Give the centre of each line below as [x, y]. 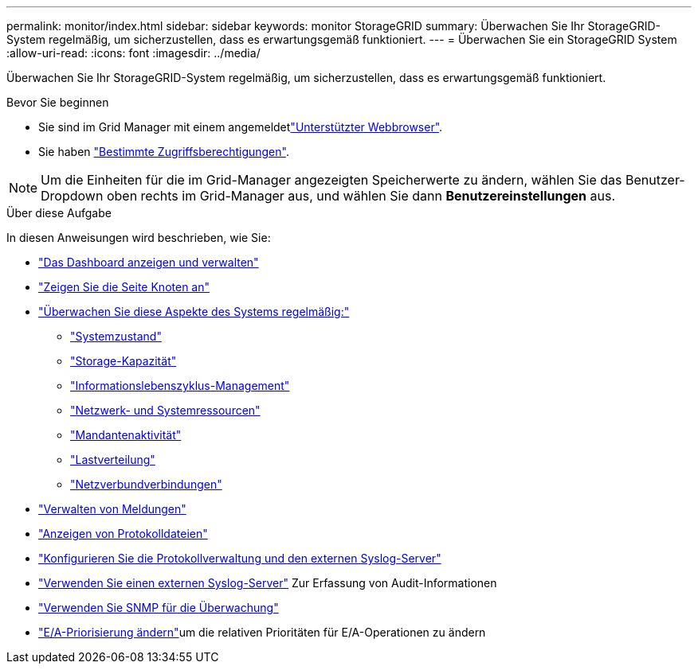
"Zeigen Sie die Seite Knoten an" [124, 287]
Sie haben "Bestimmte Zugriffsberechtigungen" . [164, 152]
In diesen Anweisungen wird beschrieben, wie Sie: [139, 238]
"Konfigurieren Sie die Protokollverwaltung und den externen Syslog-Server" [240, 558]
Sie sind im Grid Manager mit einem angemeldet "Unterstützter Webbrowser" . [241, 127]
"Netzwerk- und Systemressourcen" [165, 410]
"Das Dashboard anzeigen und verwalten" [149, 262]
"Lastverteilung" [113, 460]
